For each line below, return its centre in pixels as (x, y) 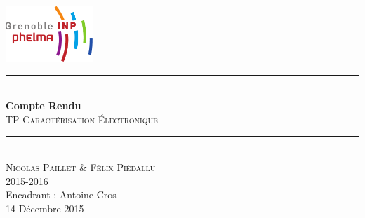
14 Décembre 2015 (45, 208)
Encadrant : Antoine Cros (61, 195)
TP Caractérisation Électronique (82, 119)
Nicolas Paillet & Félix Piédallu (81, 166)
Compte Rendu (44, 105)
